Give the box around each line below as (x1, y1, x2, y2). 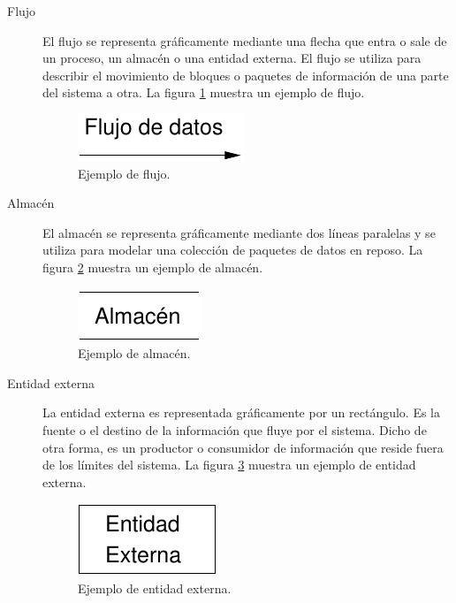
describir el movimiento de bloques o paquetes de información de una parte (42, 65, 449, 84)
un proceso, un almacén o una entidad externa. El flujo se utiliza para (42, 49, 422, 67)
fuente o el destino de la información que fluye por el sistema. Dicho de (42, 420, 427, 439)
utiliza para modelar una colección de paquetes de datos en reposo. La (42, 240, 423, 259)
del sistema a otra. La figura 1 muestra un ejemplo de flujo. (42, 83, 365, 102)
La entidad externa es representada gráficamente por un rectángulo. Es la (42, 403, 441, 422)
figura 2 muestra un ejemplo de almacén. (42, 257, 263, 276)
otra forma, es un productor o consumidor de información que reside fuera (42, 438, 444, 456)
